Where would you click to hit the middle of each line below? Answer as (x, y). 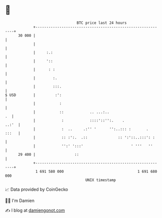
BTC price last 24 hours (102, 23)
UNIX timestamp (101, 180)
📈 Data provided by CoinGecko (37, 189)
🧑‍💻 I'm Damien (20, 201)
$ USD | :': (33, 95)
